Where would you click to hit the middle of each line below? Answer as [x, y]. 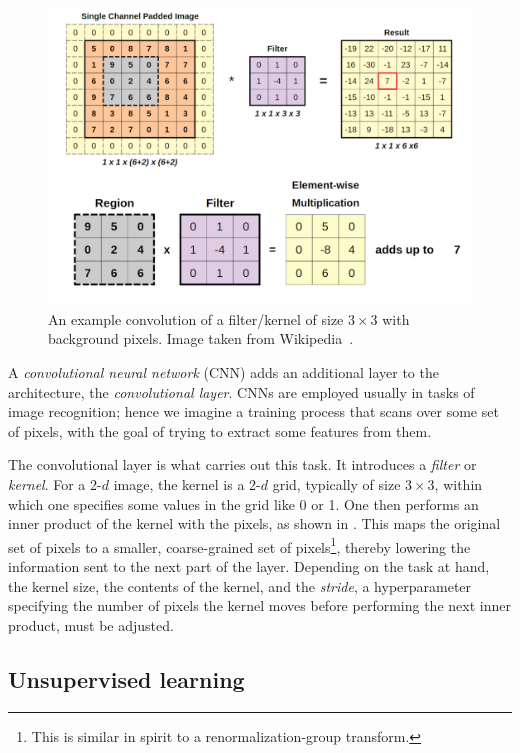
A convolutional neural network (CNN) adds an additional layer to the [223, 372]
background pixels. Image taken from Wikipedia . [201, 338]
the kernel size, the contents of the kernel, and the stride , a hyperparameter [240, 585]
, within [458, 484]
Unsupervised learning [126, 678]
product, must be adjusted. [91, 624]
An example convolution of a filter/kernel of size [196, 318]
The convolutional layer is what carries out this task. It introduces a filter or [242, 464]
